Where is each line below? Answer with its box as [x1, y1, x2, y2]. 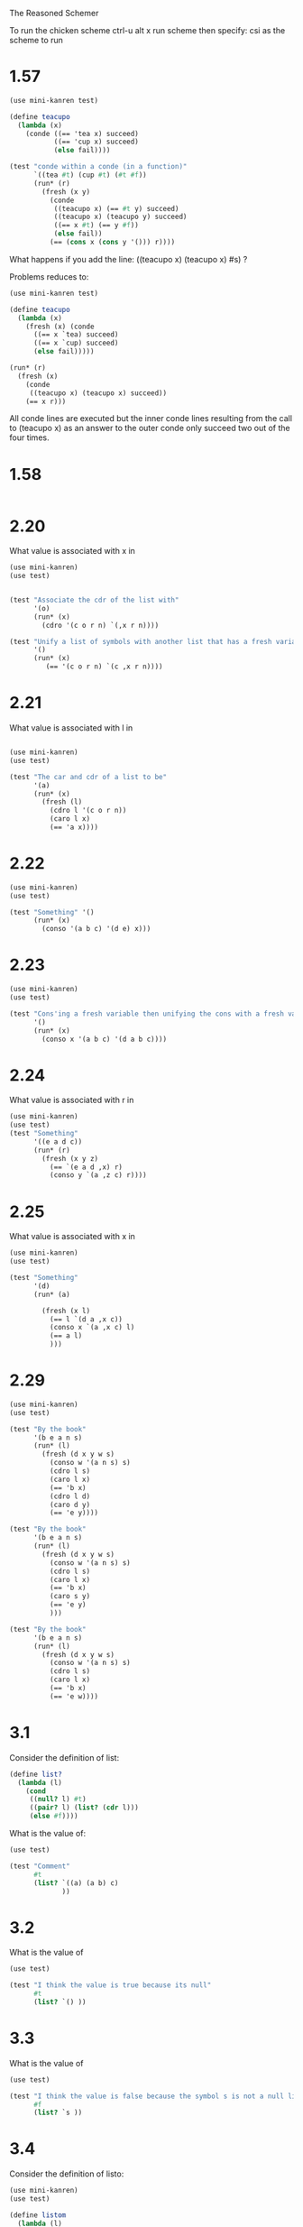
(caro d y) [49, 1500, 91, 1509]
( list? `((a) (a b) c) [32, 1878, 119, 1888]
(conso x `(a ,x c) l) [49, 1323, 135, 1332]
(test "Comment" [9, 1862, 70, 1871]
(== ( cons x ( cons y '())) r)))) [49, 238, 176, 247]
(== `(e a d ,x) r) [49, 1163, 124, 1172]
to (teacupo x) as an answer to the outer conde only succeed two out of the [9, 423, 290, 434]
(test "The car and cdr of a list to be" [9, 772, 168, 781]
